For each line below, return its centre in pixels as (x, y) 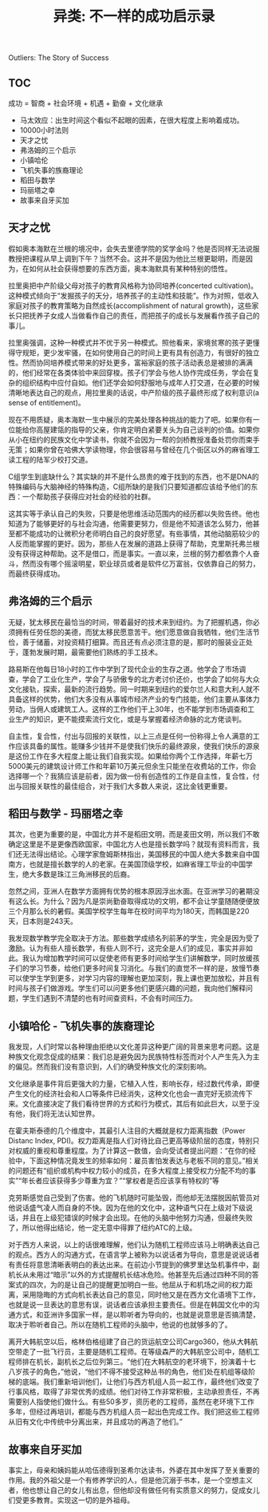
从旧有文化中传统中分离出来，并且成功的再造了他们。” (96, 1422)
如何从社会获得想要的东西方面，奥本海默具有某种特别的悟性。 (130, 268)
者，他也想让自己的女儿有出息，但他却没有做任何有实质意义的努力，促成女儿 (134, 1490)
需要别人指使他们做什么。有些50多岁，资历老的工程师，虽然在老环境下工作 (132, 1402)
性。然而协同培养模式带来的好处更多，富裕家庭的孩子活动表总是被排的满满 (130, 362)
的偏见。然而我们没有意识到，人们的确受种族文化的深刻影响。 (110, 1067)
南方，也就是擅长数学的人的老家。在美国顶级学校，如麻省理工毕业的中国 (127, 864)
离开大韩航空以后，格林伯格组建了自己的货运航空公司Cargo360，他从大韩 (130, 1342)
